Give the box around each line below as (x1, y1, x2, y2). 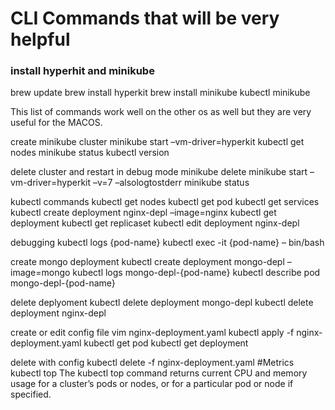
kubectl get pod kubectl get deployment (83, 337, 249, 349)
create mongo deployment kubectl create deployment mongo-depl (10, 256, 285, 268)
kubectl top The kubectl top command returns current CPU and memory (10, 367, 308, 379)
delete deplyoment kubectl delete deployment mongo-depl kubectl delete (10, 297, 314, 309)
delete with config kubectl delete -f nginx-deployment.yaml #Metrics (10, 357, 295, 369)
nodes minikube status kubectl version (10, 147, 170, 159)
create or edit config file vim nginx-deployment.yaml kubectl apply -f (10, 327, 295, 339)
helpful (10, 28, 71, 51)
